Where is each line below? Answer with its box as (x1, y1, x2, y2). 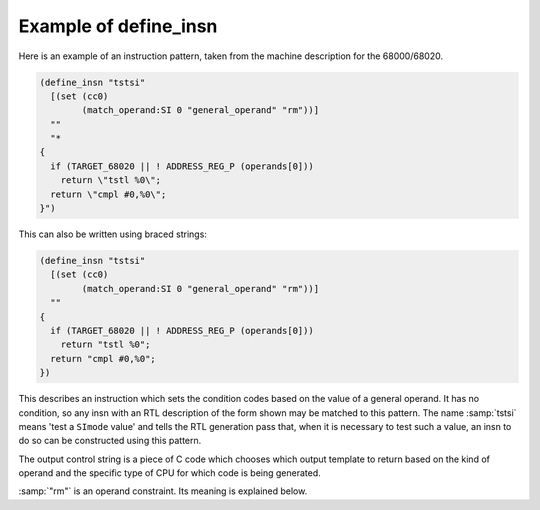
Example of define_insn (18, 15, 218, 37)
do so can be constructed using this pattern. (18, 435, 202, 447)
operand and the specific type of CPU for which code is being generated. (18, 467, 322, 479)
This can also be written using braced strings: (18, 228, 207, 240)
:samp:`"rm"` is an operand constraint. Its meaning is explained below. (18, 485, 308, 497)
